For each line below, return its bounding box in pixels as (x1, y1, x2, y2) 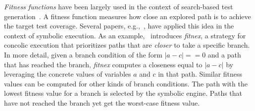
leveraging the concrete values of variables (4, 69, 131, 79)
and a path (207, 49, 241, 59)
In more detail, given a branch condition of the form (4, 49, 162, 59)
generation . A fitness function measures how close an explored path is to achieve (4, 11, 251, 21)
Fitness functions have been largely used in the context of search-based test (4, 1, 233, 11)
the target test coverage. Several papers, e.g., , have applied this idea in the (4, 21, 234, 31)
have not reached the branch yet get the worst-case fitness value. (4, 97, 200, 108)
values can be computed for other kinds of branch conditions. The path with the (4, 78, 248, 88)
